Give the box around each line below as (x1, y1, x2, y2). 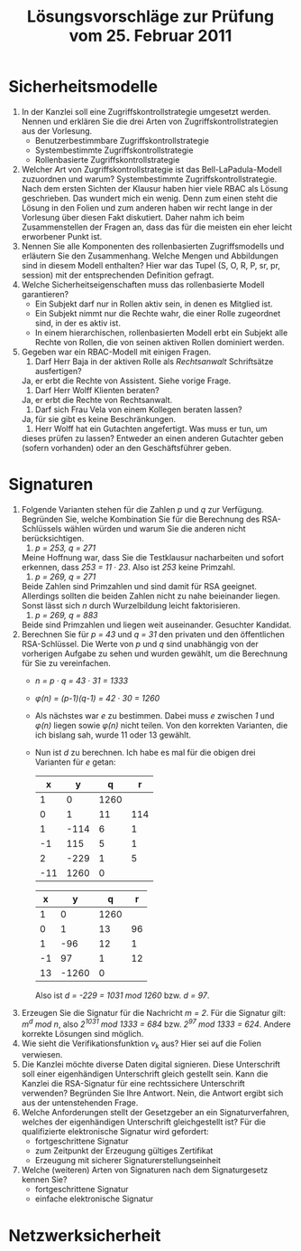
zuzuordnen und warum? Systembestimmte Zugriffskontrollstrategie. (21, 174, 278, 184)
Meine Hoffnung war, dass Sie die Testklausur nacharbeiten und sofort (21, 551, 285, 562)
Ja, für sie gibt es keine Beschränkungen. (21, 413, 177, 424)
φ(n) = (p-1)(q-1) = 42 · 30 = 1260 (34, 692, 160, 703)
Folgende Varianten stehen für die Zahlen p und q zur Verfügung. (21, 503, 264, 514)
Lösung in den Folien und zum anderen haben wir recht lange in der (21, 202, 273, 213)
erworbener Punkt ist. (21, 230, 103, 241)
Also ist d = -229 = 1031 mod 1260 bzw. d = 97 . (34, 990, 210, 1001)
